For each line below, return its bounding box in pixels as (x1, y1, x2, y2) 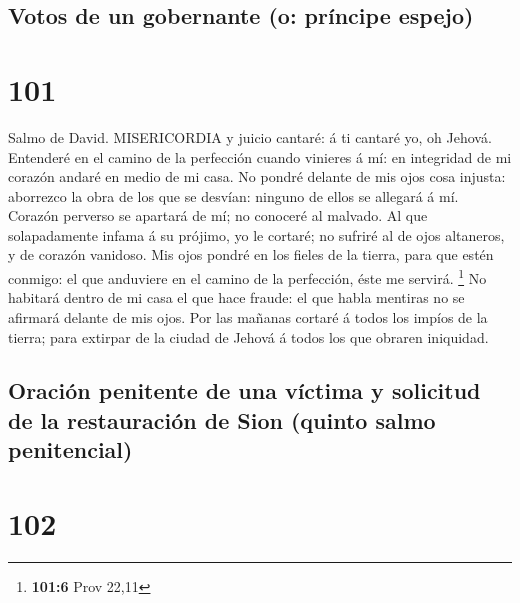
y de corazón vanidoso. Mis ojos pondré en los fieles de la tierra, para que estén (8, 244, 494, 265)
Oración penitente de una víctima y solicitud (8, 375, 481, 406)
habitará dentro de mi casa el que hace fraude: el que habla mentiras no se (8, 287, 465, 308)
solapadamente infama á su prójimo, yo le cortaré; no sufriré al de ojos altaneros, (8, 224, 505, 245)
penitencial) (8, 434, 133, 465)
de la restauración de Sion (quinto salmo (8, 404, 436, 435)
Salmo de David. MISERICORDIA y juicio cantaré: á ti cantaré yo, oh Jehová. (8, 126, 492, 147)
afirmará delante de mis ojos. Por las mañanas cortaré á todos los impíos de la (8, 306, 488, 327)
